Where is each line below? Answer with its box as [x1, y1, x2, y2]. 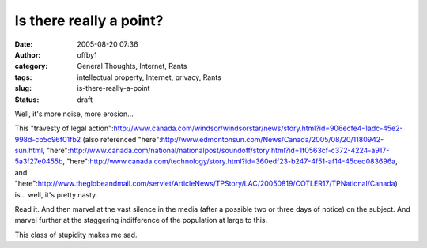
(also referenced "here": [82, 134, 162, 144]
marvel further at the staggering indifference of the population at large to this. [14, 216, 268, 225]
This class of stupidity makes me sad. [14, 230, 138, 239]
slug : [14, 84, 32, 93]
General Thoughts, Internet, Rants [77, 62, 187, 71]
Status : [14, 95, 40, 104]
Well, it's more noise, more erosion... [14, 109, 134, 118]
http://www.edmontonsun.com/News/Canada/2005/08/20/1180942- [161, 134, 384, 144]
